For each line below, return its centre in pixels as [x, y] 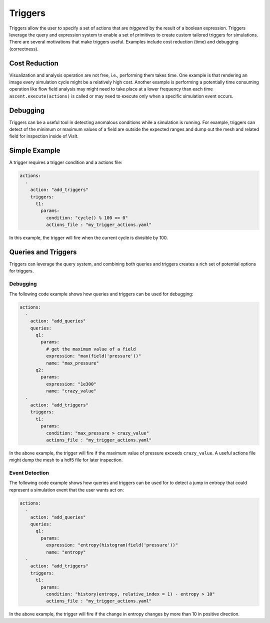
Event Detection [29, 473]
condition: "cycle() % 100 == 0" [87, 218]
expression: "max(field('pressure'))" [93, 356]
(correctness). [24, 49]
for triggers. [21, 271]
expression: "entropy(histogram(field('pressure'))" [112, 545]
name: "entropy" [66, 552]
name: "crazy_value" [71, 391]
